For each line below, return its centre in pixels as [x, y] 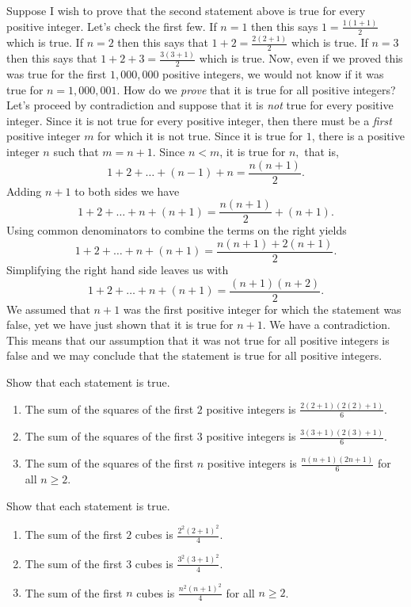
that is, [322, 151]
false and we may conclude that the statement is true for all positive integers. [194, 355]
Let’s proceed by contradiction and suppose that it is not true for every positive [200, 105]
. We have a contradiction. [326, 324]
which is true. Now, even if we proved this [301, 58]
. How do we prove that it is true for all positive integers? [256, 89]
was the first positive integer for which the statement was [262, 309]
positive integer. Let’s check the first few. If [112, 26]
